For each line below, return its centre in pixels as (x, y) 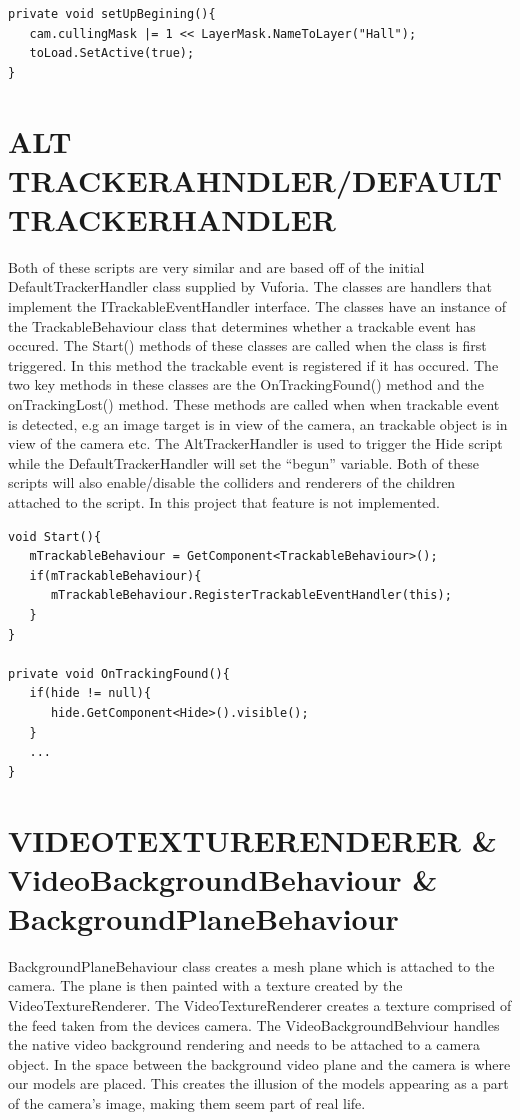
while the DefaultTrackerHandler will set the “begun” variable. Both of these (243, 462)
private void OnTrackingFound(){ (119, 673)
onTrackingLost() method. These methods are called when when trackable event (254, 404)
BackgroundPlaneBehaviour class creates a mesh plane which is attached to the (251, 965)
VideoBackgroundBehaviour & (223, 878)
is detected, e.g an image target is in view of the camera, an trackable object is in (258, 423)
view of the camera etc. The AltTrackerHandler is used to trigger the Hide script (255, 443)
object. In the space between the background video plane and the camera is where (259, 1063)
